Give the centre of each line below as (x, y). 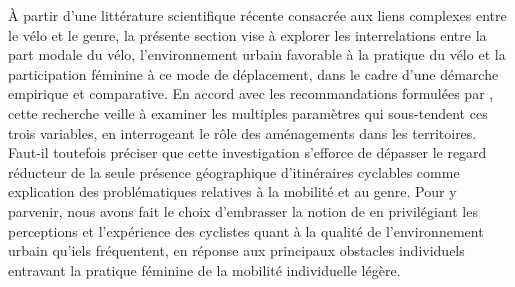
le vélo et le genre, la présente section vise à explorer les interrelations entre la (247, 34)
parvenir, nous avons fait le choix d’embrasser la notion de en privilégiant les (243, 210)
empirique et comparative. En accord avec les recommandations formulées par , (251, 93)
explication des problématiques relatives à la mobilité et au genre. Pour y (232, 191)
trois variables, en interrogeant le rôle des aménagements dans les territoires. (242, 132)
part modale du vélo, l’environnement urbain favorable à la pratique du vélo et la (257, 54)
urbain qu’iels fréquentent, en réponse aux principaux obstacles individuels (236, 250)
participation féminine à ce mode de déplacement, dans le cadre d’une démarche (253, 73)
